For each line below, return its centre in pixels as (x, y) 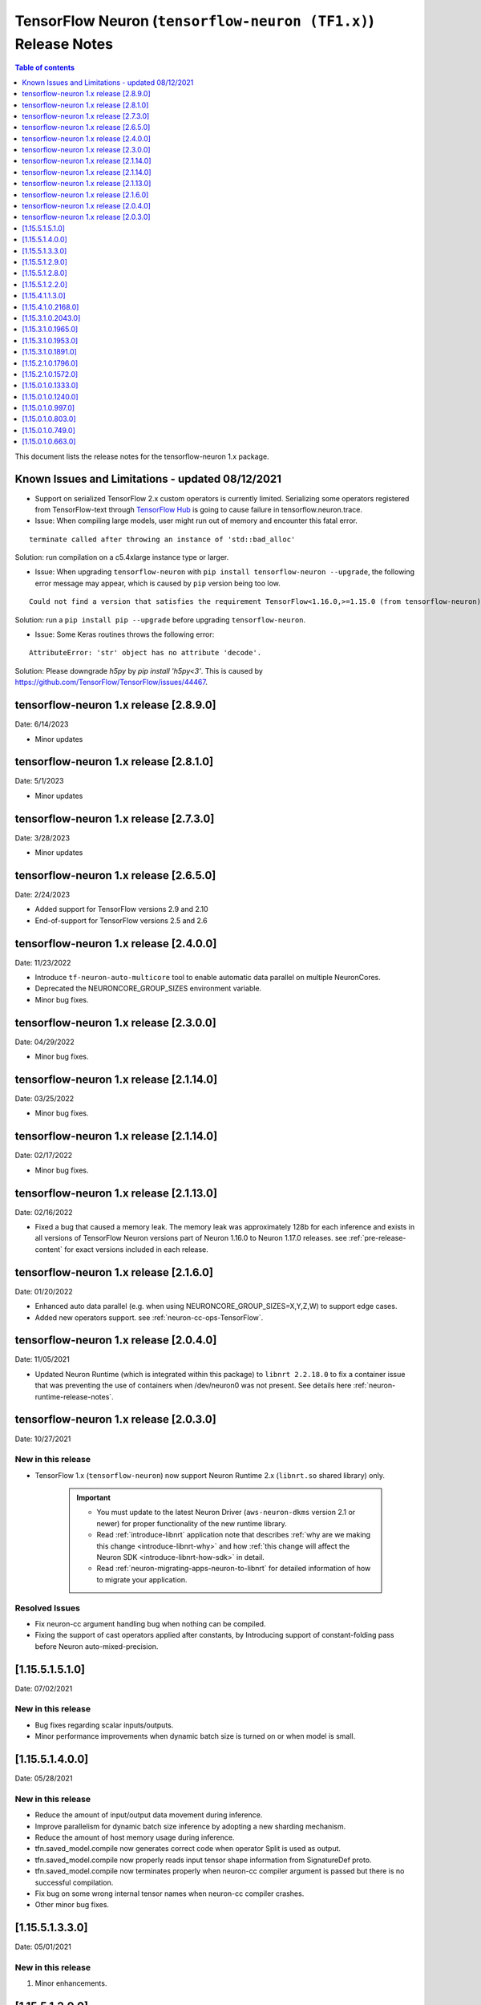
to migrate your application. (142, 1579)
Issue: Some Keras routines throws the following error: (125, 634)
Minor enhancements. (71, 1983)
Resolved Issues (47, 1608)
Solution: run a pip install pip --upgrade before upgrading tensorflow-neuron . (160, 620)
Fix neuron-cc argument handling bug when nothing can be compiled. (150, 1623)
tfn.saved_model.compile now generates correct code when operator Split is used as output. (188, 1849)
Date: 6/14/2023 (42, 724)
